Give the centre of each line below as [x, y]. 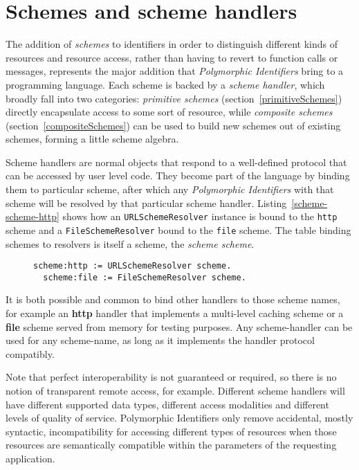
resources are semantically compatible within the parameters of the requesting [171, 445]
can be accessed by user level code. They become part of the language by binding [178, 175]
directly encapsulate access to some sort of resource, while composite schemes [169, 112]
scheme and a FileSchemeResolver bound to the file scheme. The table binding [178, 229]
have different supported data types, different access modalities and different [167, 404]
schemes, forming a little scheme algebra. [92, 139]
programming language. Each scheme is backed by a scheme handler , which [165, 84]
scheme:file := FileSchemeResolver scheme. [145, 277]
